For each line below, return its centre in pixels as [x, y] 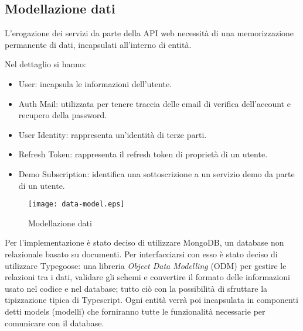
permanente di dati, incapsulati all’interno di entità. [98, 44]
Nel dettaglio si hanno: [45, 64]
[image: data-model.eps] [76, 204]
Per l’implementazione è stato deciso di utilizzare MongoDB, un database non [144, 242]
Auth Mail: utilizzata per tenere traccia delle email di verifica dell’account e [154, 103]
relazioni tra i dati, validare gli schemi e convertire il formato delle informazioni [147, 277]
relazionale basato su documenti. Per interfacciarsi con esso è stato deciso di [141, 254]
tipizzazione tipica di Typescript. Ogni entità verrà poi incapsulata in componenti [151, 300]
